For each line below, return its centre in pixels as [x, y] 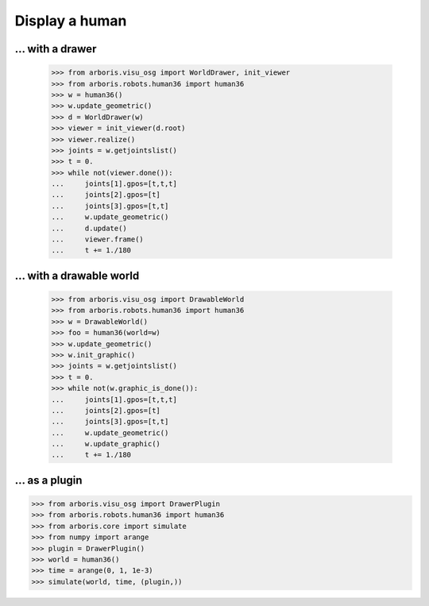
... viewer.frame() [98, 239]
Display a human [71, 21]
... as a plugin [48, 480]
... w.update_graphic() [106, 444]
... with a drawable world [77, 275]
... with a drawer [56, 49]
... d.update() [89, 228]
